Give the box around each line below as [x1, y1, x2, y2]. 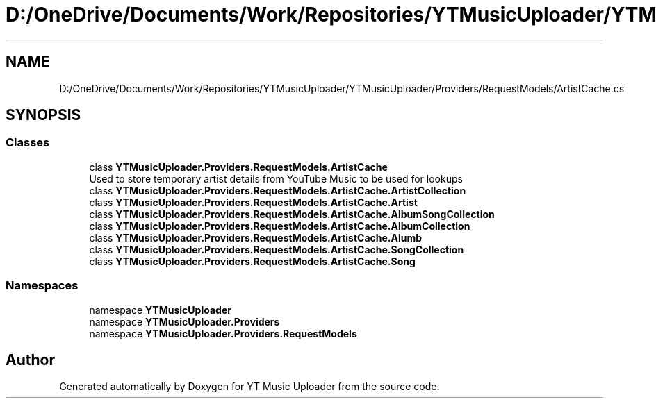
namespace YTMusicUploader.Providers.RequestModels [89, 327, 357, 339]
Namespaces [6, 278, 79, 293]
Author [6, 351, 55, 369]
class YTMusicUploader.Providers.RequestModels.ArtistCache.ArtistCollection [89, 184, 466, 196]
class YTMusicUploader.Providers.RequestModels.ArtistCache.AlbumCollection [89, 219, 470, 232]
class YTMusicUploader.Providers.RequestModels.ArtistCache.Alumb [89, 231, 423, 244]
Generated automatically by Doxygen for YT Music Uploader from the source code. [59, 380, 440, 393]
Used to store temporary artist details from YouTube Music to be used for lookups [89, 172, 463, 185]
